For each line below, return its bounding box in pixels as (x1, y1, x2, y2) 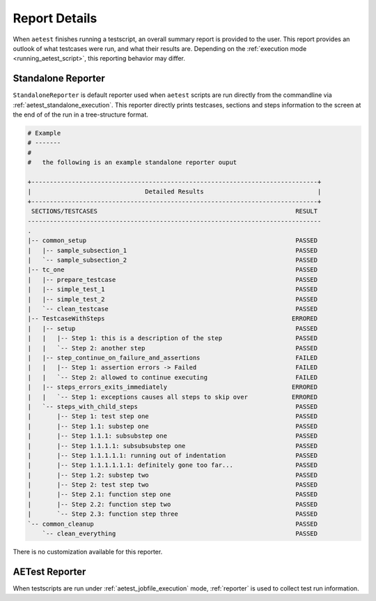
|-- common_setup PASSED (27, 237, 318, 244)
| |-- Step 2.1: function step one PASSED (27, 491, 318, 498)
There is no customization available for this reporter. (13, 548, 163, 556)
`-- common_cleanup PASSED (27, 520, 318, 528)
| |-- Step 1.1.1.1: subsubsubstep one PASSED (27, 442, 318, 450)
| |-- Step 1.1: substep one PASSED (27, 422, 318, 430)
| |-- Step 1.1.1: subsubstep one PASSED (27, 432, 318, 440)
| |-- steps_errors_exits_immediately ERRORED (27, 383, 318, 391)
